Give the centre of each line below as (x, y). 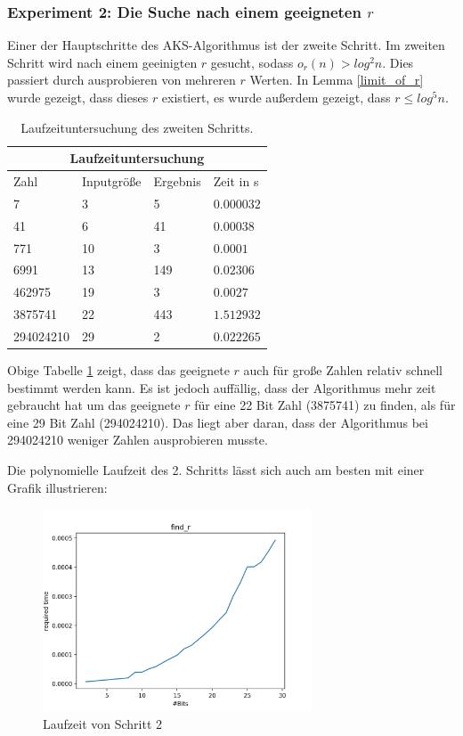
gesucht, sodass (252, 62)
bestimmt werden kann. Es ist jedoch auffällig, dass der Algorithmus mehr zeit (222, 387)
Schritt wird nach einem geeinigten (102, 62)
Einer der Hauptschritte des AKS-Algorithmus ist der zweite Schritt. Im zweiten (226, 45)
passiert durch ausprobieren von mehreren (122, 80)
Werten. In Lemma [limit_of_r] (337, 80)
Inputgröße (112, 181)
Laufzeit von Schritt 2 (103, 723)
